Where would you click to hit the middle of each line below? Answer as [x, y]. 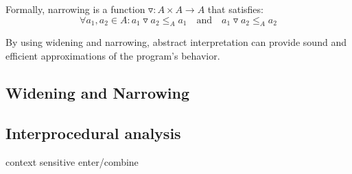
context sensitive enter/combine [72, 161]
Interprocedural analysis [93, 133]
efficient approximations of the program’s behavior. [113, 55]
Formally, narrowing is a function [75, 9]
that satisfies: [235, 9]
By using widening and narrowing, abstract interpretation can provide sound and [176, 42]
